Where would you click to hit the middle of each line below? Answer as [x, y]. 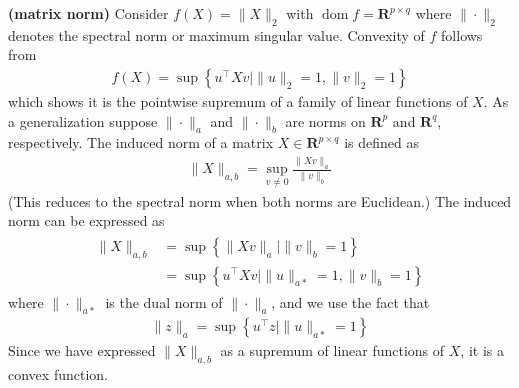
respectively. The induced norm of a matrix [141, 142]
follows [462, 34]
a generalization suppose [83, 120]
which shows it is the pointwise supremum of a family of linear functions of [238, 101]
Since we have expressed [82, 350]
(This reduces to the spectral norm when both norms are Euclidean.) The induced [260, 200]
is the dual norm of [164, 301]
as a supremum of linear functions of [332, 350]
